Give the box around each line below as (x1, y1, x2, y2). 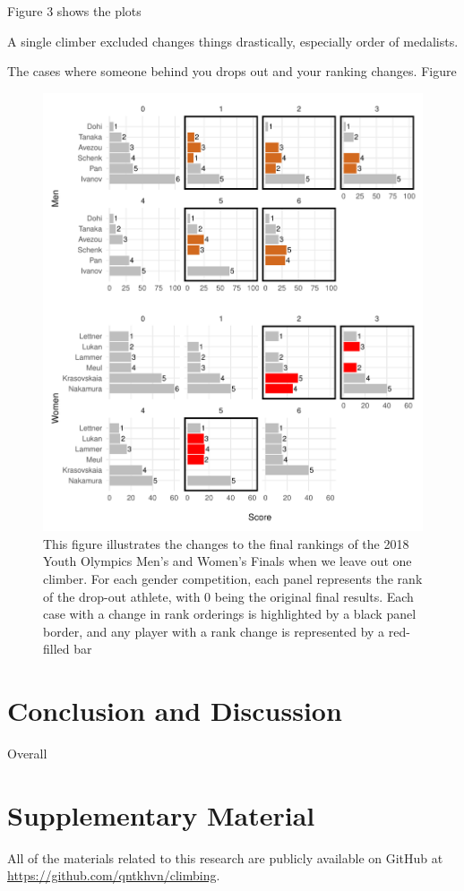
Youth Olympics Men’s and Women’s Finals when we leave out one (43, 552, 412, 570)
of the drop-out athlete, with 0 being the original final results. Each (43, 587, 414, 605)
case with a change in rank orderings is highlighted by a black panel (43, 604, 417, 623)
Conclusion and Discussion (7, 692, 342, 729)
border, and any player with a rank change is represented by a (43, 621, 385, 640)
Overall (7, 744, 47, 763)
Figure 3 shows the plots (7, 2, 142, 20)
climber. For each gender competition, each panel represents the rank (43, 570, 423, 588)
